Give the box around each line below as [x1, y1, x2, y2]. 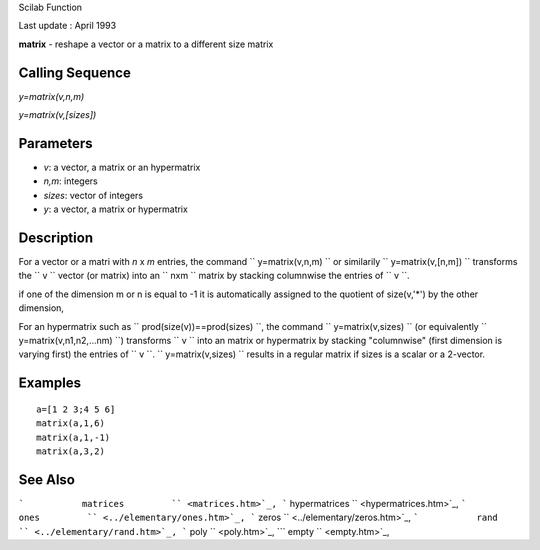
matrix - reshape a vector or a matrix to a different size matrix [18, 38, 274, 50]
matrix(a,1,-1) [36, 431, 111, 443]
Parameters [18, 135, 93, 152]
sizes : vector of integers [43, 189, 144, 201]
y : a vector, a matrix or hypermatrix [43, 203, 189, 215]
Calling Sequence [18, 64, 132, 81]
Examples [18, 375, 82, 392]
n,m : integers [43, 175, 99, 187]
